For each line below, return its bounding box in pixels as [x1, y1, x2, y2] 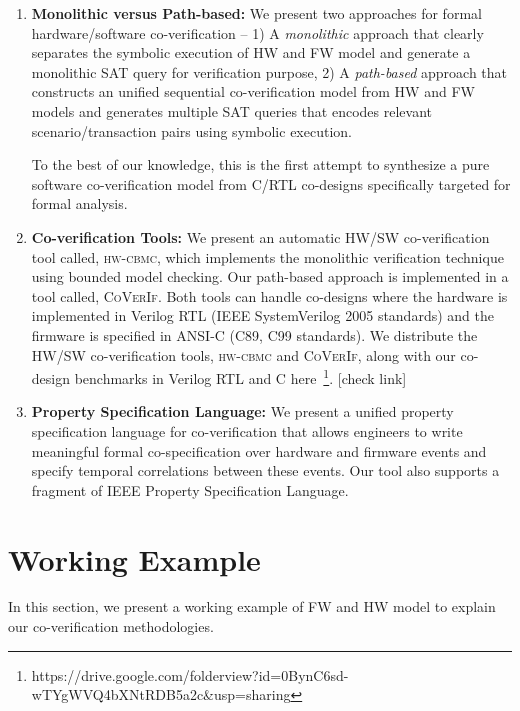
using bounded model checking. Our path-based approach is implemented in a [31, 266, 509, 287]
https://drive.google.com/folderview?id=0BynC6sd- [31, 664, 349, 685]
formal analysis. [31, 193, 128, 214]
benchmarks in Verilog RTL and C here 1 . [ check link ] [74, 365, 407, 388]
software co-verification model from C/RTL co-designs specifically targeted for [31, 173, 511, 194]
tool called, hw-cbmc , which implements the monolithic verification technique [31, 246, 504, 267]
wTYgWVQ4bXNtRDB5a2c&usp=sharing [31, 684, 291, 705]
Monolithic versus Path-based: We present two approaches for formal [31, 3, 482, 23]
